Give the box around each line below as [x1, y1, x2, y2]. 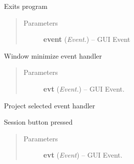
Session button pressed [4, 117, 73, 127]
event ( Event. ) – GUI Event [43, 34, 131, 44]
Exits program [4, 1, 47, 11]
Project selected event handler [4, 100, 95, 110]
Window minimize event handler [4, 50, 102, 61]
